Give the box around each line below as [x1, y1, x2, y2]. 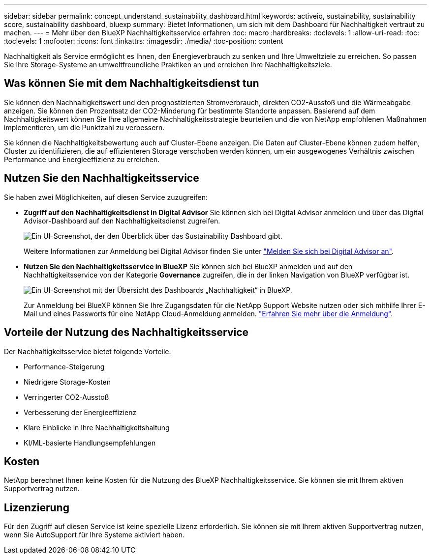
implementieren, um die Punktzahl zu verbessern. [4, 123, 165, 132]
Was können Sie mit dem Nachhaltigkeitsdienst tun [4, 77, 259, 90]
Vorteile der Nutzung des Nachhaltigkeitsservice [4, 326, 249, 339]
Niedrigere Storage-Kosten [24, 377, 111, 386]
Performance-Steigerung [24, 362, 105, 371]
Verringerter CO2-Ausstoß [24, 392, 109, 401]
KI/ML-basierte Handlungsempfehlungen [24, 438, 156, 447]
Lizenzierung [4, 501, 69, 514]
